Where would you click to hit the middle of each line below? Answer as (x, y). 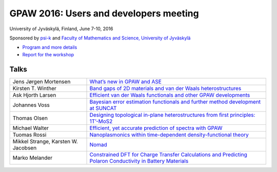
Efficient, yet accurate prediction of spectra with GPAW (156, 128)
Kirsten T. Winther (34, 88)
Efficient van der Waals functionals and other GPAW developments (170, 95)
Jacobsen (25, 147)
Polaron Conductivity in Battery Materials (139, 161)
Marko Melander (33, 158)
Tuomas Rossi (29, 135)
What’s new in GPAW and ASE (125, 81)
